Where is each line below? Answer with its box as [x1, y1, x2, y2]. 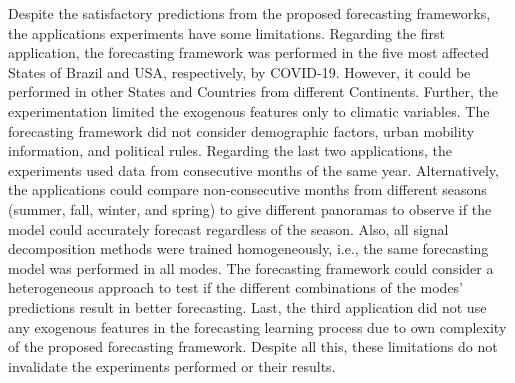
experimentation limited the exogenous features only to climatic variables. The [8, 100, 490, 121]
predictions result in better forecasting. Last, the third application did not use [8, 296, 487, 317]
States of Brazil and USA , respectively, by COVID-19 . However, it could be [8, 61, 471, 82]
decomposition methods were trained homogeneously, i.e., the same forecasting [8, 238, 489, 259]
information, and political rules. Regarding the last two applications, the [8, 140, 452, 161]
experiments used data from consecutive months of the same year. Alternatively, [8, 159, 499, 180]
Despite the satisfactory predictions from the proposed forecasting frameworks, [8, 3, 491, 23]
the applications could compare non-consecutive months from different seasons [8, 179, 487, 200]
